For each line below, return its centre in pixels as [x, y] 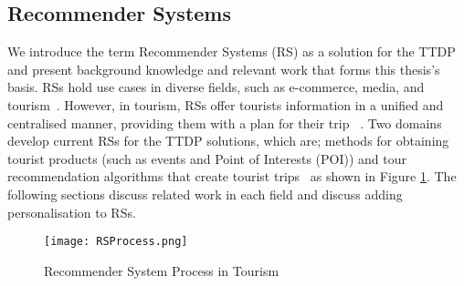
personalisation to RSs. [72, 212]
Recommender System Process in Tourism [162, 270]
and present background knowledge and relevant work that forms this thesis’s [224, 69]
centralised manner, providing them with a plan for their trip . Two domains [225, 123]
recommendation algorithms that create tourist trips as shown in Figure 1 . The [232, 176]
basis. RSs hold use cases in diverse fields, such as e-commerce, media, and [216, 87]
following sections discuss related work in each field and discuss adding [205, 194]
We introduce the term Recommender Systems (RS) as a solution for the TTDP [232, 51]
